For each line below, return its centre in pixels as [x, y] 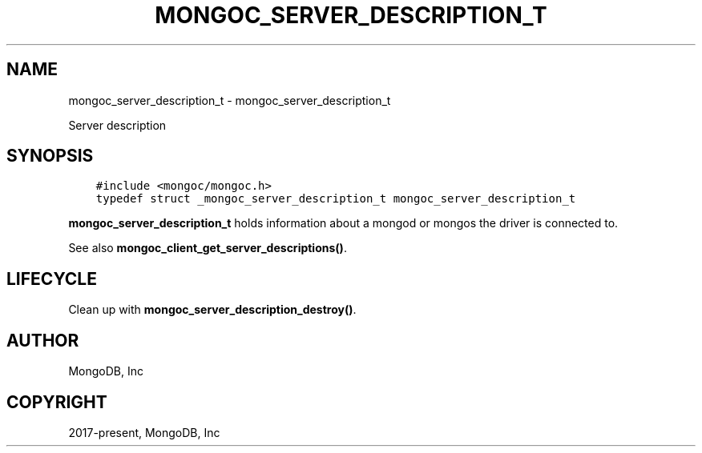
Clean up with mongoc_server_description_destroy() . [212, 310]
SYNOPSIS [50, 156]
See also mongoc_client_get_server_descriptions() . [208, 248]
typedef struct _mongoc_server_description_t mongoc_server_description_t [336, 199]
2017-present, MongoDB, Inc [144, 432]
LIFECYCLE [52, 279]
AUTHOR [43, 340]
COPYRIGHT [57, 402]
